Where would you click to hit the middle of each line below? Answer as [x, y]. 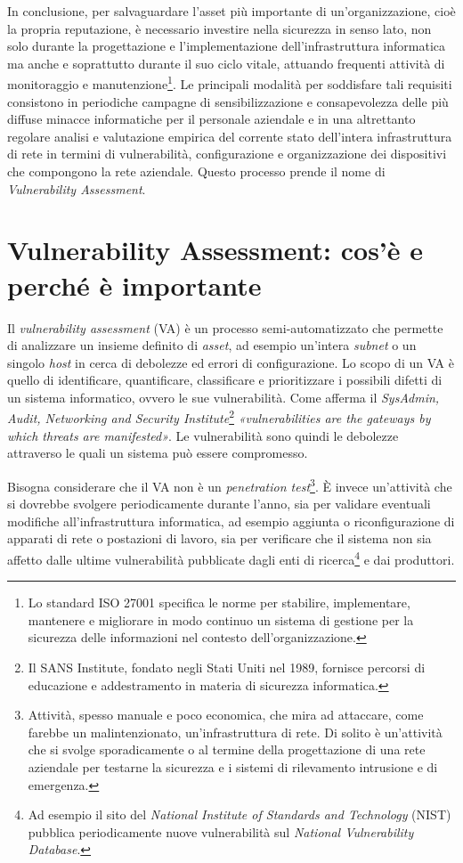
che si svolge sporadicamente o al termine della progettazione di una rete [227, 749]
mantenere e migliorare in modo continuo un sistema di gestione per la [221, 619]
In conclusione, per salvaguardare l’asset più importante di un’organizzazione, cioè [231, 11]
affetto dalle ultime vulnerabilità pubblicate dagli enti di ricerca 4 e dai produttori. [231, 558]
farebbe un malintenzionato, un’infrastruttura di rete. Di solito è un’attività [235, 732]
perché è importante [134, 285]
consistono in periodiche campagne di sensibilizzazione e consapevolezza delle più [228, 101]
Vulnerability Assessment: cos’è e [215, 250]
